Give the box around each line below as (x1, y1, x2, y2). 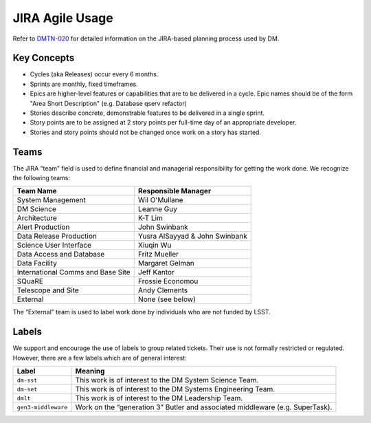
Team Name (16, 186, 58, 196)
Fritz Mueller (137, 250, 179, 259)
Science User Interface (16, 241, 92, 250)
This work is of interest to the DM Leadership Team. (75, 393, 243, 403)
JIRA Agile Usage (12, 10, 113, 25)
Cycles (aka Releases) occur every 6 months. (30, 70, 159, 78)
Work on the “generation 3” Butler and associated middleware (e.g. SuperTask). (75, 402, 333, 412)
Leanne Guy (137, 204, 178, 214)
